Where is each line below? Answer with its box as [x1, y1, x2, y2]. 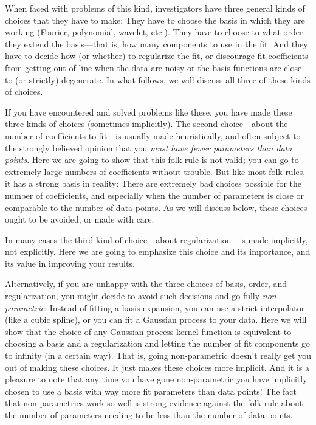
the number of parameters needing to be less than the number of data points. [5, 409, 293, 421]
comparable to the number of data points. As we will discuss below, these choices [5, 201, 307, 213]
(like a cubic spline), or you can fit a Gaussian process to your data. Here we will [5, 313, 307, 326]
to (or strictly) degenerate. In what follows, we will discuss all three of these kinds [5, 73, 311, 86]
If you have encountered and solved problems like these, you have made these [5, 105, 292, 118]
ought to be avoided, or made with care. [5, 213, 154, 226]
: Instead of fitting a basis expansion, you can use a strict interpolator [44, 301, 305, 314]
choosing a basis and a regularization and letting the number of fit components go [5, 337, 311, 350]
